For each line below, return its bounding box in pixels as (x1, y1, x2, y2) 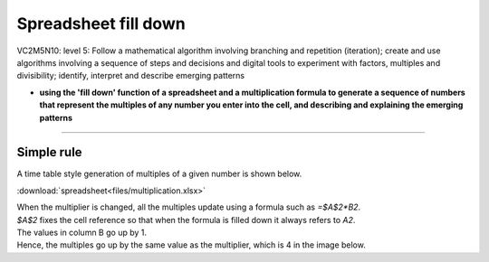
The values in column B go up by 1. (16, 227, 148, 238)
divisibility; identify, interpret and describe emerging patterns (16, 70, 244, 81)
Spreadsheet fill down (16, 14, 186, 33)
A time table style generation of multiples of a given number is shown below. (16, 168, 302, 180)
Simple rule (16, 145, 82, 160)
